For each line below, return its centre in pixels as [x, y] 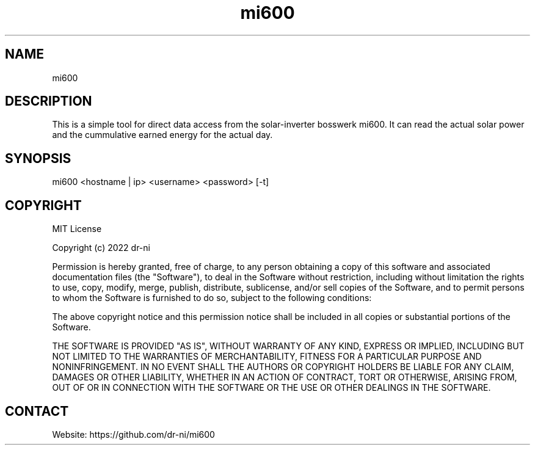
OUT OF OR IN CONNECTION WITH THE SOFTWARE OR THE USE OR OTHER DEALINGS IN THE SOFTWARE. [271, 388]
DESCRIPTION [49, 101]
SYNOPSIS [38, 158]
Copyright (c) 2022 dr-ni [101, 248]
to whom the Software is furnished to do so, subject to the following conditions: [212, 298]
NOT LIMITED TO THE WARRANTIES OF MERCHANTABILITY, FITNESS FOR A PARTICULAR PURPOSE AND [267, 357]
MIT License [77, 229]
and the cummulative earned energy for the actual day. [162, 135]
